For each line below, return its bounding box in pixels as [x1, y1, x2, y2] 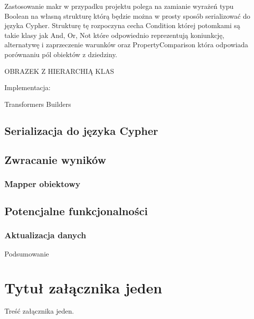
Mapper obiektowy [4, 177, 81, 190]
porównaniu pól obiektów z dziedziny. [4, 49, 117, 59]
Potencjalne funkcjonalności [4, 203, 148, 219]
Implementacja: [4, 82, 51, 93]
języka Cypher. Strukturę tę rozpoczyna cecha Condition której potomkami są [4, 20, 240, 31]
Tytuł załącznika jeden [4, 277, 162, 297]
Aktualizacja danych [4, 229, 86, 241]
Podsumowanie [4, 248, 49, 258]
